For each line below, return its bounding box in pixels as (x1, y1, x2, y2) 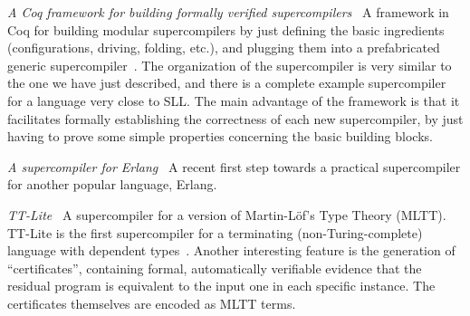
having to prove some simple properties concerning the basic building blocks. (7, 127, 433, 146)
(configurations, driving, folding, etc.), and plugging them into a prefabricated (7, 38, 440, 57)
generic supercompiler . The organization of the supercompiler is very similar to (7, 55, 452, 74)
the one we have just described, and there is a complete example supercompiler (7, 73, 446, 92)
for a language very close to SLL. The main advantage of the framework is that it (7, 91, 460, 110)
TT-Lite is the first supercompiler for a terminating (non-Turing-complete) (7, 223, 423, 242)
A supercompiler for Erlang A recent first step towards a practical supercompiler (7, 157, 461, 176)
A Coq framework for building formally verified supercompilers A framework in (7, 3, 449, 21)
